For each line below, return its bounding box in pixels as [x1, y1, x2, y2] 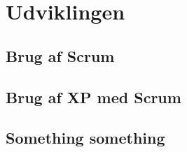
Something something [6, 127, 165, 149]
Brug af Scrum [6, 45, 115, 66]
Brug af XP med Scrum [6, 86, 181, 107]
